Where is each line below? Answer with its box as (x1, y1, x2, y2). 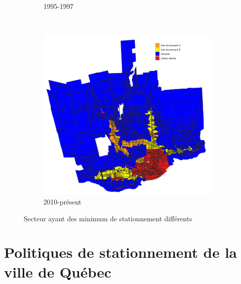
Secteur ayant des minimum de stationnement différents (24, 213, 192, 223)
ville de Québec (4, 261, 112, 282)
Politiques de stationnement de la (4, 242, 237, 262)
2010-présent (43, 197, 81, 207)
